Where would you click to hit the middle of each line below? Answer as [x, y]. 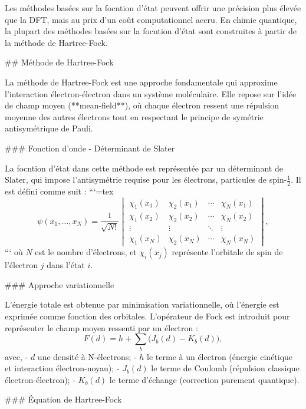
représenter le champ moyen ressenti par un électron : [101, 327]
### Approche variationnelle [60, 284]
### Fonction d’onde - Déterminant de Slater [90, 148]
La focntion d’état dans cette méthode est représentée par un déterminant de [144, 168]
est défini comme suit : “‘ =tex [59, 191]
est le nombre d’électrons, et [86, 252]
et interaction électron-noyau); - [62, 368]
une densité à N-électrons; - [87, 356]
